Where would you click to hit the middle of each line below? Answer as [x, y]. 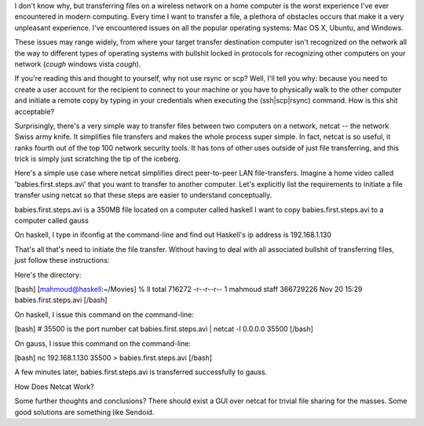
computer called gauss [52, 220]
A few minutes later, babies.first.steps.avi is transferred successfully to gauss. [141, 372]
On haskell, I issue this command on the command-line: [104, 315]
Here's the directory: [48, 275]
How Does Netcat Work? [54, 386]
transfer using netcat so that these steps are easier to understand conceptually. [143, 195]
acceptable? [35, 111]
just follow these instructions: [62, 260]
